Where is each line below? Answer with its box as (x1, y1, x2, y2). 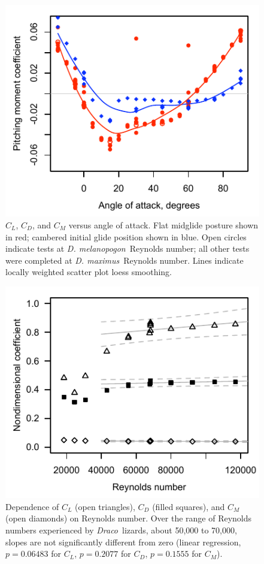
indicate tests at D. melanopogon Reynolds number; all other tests (5, 242, 250, 255)
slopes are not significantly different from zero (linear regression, (5, 535, 241, 548)
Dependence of (5, 500, 59, 512)
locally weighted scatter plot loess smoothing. (5, 266, 172, 278)
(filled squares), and (152, 500, 225, 512)
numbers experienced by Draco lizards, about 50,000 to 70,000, (5, 524, 237, 536)
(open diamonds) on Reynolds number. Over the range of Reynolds (5, 512, 252, 524)
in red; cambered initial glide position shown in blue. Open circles (5, 230, 247, 243)
